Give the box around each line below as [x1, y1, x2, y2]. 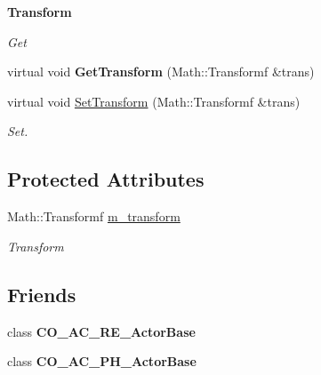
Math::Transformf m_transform [7, 207, 181, 226]
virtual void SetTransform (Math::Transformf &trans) [7, 92, 301, 110]
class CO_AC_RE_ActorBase [7, 322, 196, 340]
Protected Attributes [7, 165, 205, 193]
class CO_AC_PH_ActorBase [7, 352, 197, 371]
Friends [7, 280, 76, 307]
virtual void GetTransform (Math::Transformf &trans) [7, 62, 315, 81]
